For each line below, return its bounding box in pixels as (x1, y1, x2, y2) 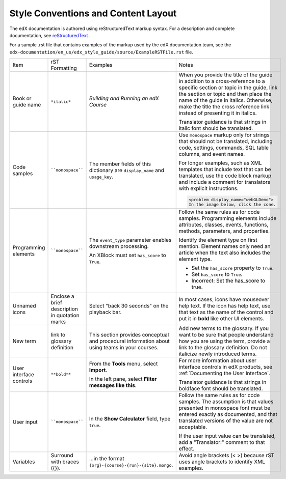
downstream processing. (89, 242, 149, 249)
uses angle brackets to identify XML (178, 458, 265, 465)
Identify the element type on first (178, 236, 257, 243)
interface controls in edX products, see (178, 363, 273, 370)
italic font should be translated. (178, 125, 253, 132)
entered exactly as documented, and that (178, 410, 278, 417)
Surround (50, 452, 73, 459)
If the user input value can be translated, (178, 432, 276, 439)
